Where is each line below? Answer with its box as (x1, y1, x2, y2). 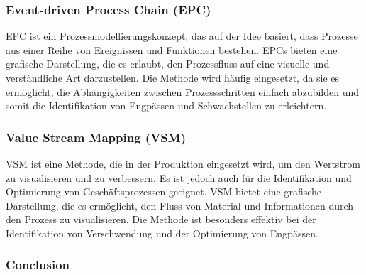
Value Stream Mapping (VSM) (6, 128, 186, 146)
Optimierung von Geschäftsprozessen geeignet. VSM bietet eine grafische (6, 184, 322, 199)
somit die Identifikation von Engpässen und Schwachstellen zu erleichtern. (6, 98, 327, 113)
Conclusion (6, 256, 70, 274)
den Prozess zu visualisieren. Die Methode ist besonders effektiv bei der (6, 212, 316, 227)
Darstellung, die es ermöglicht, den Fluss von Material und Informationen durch (6, 198, 354, 212)
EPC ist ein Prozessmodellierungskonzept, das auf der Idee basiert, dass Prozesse (6, 28, 358, 43)
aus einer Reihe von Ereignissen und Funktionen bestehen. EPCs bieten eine (6, 42, 338, 57)
